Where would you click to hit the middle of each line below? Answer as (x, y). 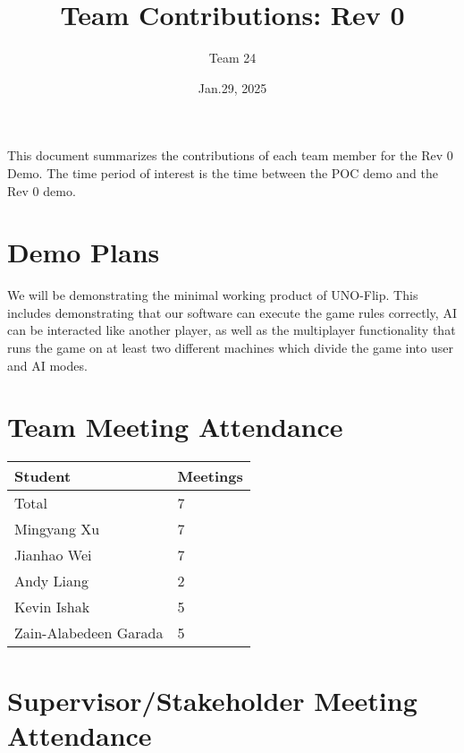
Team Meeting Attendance (175, 427)
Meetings (210, 476)
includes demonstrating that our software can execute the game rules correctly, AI (232, 312)
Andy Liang (51, 581)
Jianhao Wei (53, 555)
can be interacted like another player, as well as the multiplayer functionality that (232, 330)
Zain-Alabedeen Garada (89, 633)
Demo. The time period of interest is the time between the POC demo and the (223, 172)
